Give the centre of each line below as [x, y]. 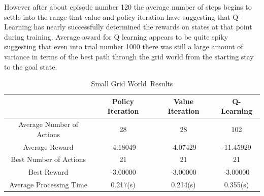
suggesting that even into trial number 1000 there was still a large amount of [124, 46]
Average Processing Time [48, 185]
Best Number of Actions [48, 159]
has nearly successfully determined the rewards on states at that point [143, 27]
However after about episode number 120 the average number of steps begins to [128, 7]
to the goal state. [31, 66]
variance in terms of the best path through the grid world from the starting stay [129, 56]
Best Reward [48, 172]
